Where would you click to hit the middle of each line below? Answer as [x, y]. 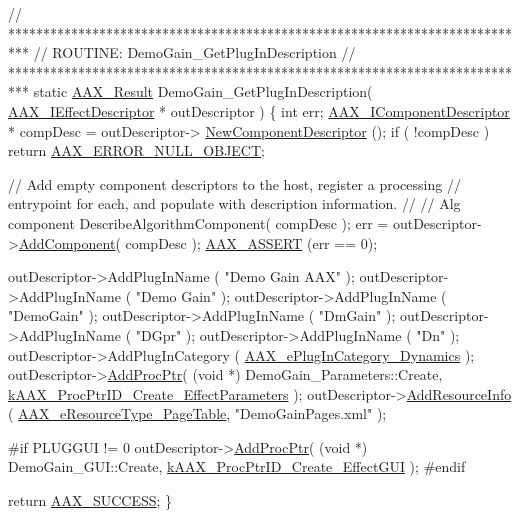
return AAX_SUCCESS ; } [90, 500]
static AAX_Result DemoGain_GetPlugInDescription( [203, 91]
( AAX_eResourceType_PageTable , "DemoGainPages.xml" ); [197, 413]
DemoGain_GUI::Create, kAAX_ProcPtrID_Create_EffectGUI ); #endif [237, 466]
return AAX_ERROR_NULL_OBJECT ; [136, 150]
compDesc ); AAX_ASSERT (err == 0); [251, 242]
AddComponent [67, 242]
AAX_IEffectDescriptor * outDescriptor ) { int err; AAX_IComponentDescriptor [259, 110]
